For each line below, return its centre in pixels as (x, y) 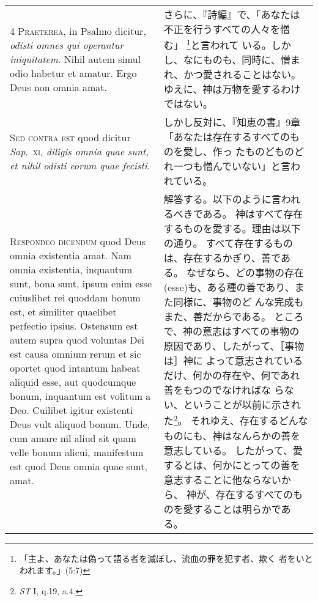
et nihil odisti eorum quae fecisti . (80, 165)
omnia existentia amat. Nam (71, 256)
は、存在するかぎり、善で (222, 258)
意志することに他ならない (222, 479)
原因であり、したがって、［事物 (234, 346)
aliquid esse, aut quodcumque (73, 382)
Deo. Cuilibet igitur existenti (72, 410)
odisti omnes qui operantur (67, 45)
